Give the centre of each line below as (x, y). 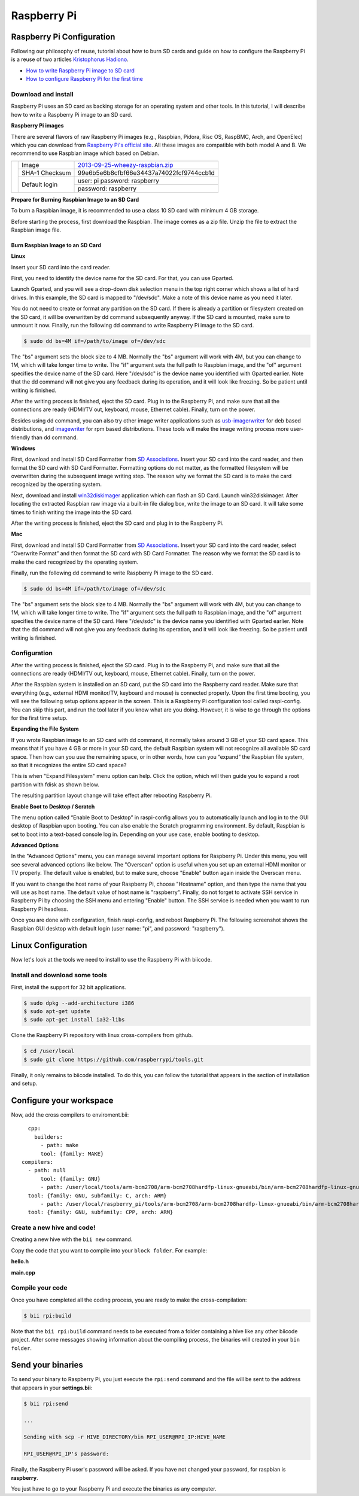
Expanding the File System (45, 729)
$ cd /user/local (49, 1051)
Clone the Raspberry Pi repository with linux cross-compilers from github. (102, 1035)
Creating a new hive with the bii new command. (72, 1239)
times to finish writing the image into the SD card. (72, 512)
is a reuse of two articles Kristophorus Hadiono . (70, 59)
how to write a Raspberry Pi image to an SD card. (72, 114)
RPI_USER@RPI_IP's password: (66, 1454)
